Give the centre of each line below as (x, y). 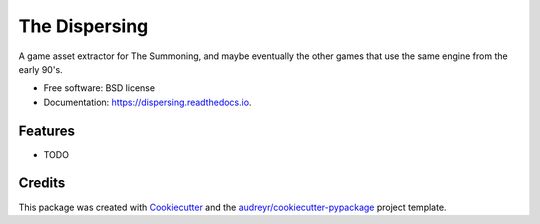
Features (46, 130)
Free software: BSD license (99, 88)
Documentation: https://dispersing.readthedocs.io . (147, 102)
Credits (42, 183)
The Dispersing (83, 26)
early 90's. (41, 69)
